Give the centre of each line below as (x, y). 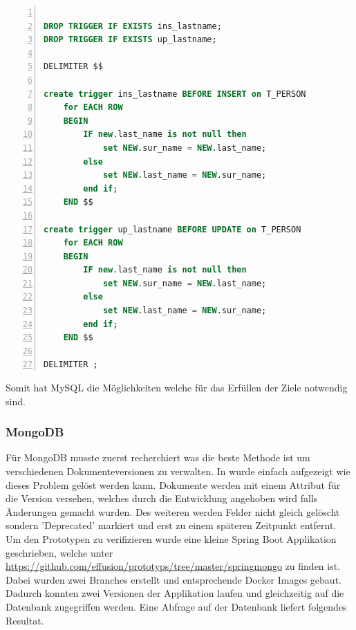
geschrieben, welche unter (59, 552)
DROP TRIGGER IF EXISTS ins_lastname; (133, 26)
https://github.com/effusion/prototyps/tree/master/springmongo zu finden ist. (173, 566)
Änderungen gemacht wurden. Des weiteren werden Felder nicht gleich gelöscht (173, 511)
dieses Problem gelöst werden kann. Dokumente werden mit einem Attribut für (173, 484)
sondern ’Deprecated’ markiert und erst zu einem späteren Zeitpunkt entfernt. (171, 525)
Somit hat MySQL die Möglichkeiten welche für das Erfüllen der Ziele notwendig (177, 388)
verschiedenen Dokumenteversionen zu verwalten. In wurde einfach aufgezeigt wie (178, 471)
